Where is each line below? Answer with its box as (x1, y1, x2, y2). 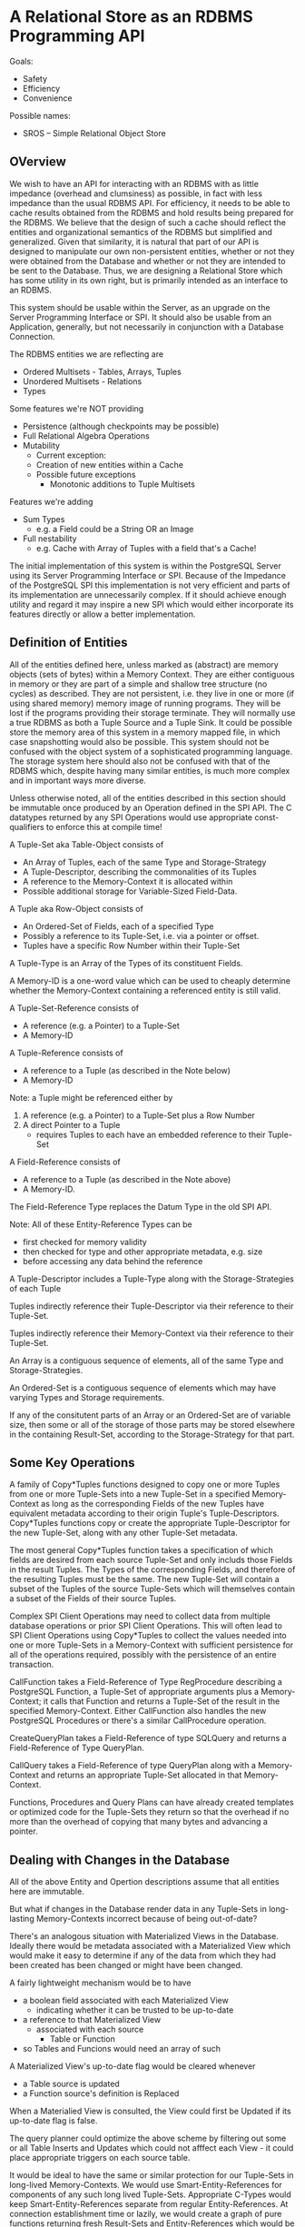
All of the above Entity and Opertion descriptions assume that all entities (9, 1876, 280, 1887)
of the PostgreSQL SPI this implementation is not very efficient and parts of (9, 579, 290, 590)
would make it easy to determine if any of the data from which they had (9, 1950, 277, 1961)
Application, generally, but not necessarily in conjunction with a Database (9, 321, 284, 332)
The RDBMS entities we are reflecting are (9, 348, 164, 360)
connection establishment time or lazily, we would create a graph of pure (9, 2209, 282, 2220)
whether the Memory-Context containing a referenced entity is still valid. (9, 985, 281, 995)
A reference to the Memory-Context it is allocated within (22, 876, 233, 886)
